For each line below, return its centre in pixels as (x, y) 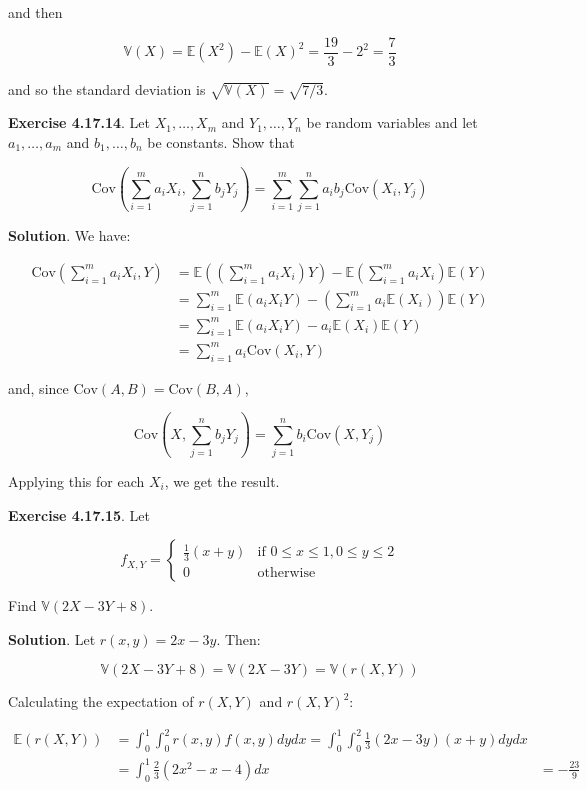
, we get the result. (222, 480)
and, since (38, 387)
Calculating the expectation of (101, 701)
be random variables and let (392, 122)
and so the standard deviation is (107, 88)
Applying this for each (76, 480)
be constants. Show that (221, 142)
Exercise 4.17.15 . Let (79, 514)
